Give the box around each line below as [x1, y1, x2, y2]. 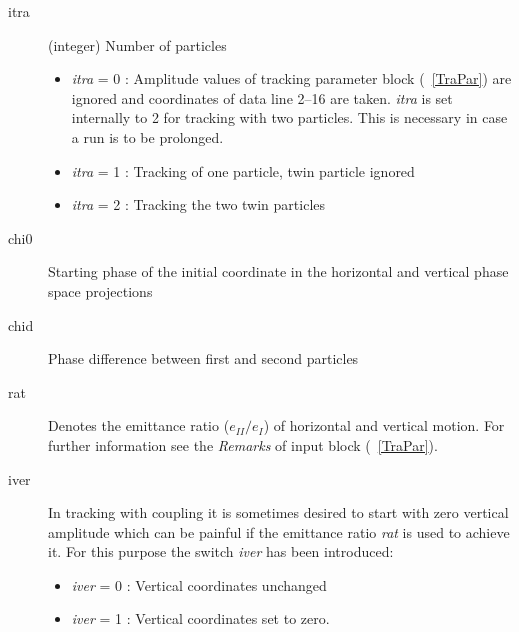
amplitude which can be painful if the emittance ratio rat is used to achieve [48, 521, 510, 542]
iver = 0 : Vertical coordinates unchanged [71, 574, 327, 595]
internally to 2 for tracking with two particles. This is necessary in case [71, 107, 508, 128]
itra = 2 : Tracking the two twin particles [71, 194, 326, 215]
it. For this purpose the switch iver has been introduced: [48, 541, 394, 562]
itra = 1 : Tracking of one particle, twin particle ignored [71, 160, 415, 181]
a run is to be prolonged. [71, 126, 224, 147]
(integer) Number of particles [48, 34, 227, 55]
